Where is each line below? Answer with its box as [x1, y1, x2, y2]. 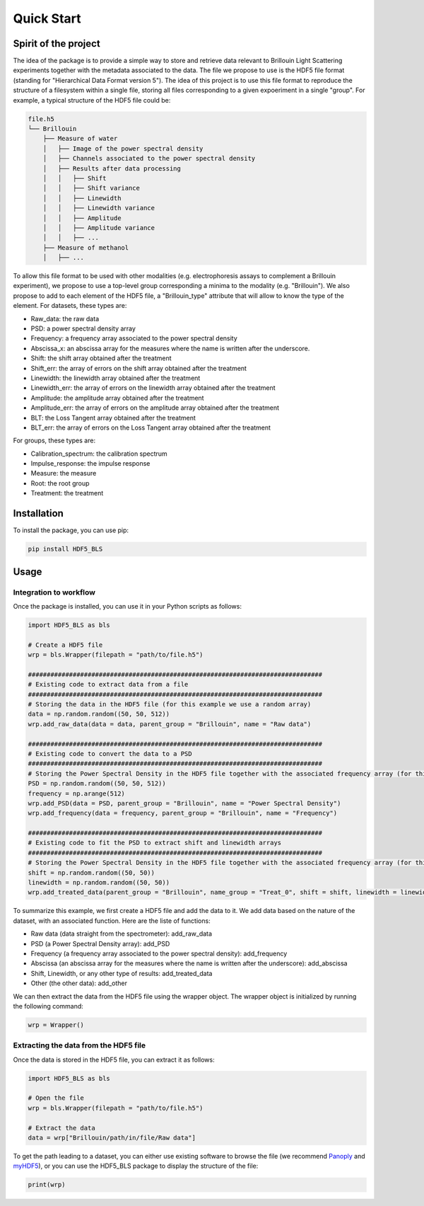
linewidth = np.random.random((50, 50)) [28, 878, 170, 887]
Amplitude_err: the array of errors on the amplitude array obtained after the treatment [30, 403, 279, 412]
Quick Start [13, 11, 81, 26]
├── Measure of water [42, 134, 118, 143]
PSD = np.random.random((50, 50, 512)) [28, 779, 166, 788]
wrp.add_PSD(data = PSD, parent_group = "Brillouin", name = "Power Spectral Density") [28, 799, 341, 807]
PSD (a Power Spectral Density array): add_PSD [30, 939, 170, 948]
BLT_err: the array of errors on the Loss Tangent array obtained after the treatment [30, 423, 271, 432]
